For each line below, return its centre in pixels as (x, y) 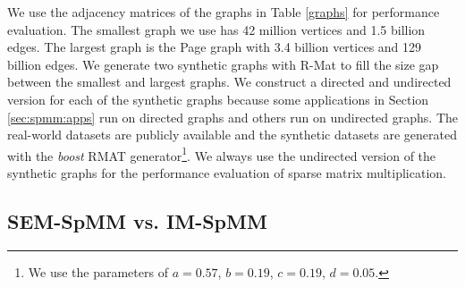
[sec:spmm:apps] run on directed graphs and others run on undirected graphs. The (233, 117)
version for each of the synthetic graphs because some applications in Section (218, 99)
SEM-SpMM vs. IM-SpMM (137, 220)
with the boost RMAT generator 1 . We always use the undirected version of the (222, 154)
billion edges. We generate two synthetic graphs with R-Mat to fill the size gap (223, 64)
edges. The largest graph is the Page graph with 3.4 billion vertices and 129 (215, 47)
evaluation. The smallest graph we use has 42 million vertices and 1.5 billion (216, 29)
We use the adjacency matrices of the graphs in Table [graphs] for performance (224, 12)
